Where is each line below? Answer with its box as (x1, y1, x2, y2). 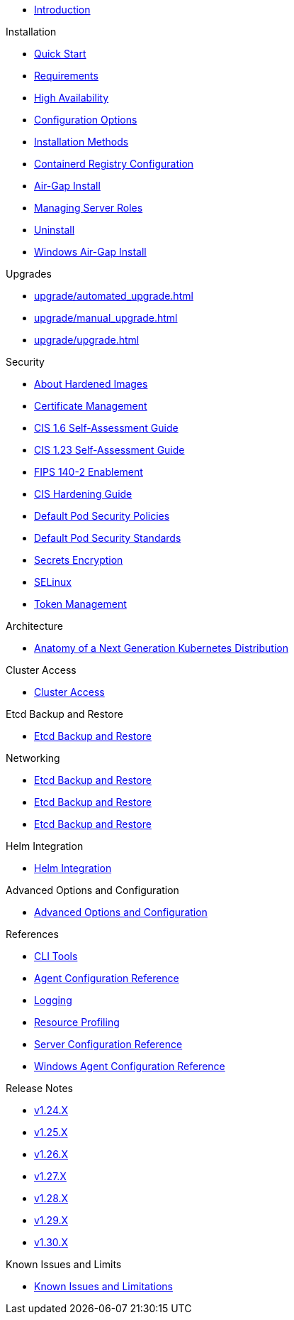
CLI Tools (34, 950, 78, 962)
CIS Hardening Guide (34, 488, 132, 500)
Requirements (34, 70, 98, 82)
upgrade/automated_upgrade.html (34, 290, 193, 302)
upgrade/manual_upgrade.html (34, 312, 178, 324)
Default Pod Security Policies (34, 510, 170, 522)
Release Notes (6, 1082, 73, 1094)
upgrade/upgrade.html (34, 334, 140, 346)
